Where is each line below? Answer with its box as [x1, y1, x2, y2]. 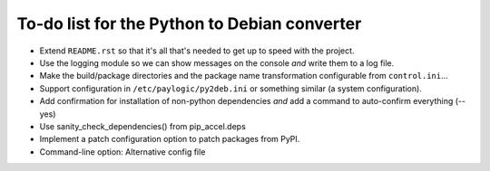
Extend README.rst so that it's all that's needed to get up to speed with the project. [39, 45, 355, 56]
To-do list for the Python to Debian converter [16, 14, 362, 33]
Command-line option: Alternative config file [39, 146, 206, 157]
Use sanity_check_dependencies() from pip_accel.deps [39, 120, 247, 131]
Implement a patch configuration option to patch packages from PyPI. [39, 134, 300, 145]
